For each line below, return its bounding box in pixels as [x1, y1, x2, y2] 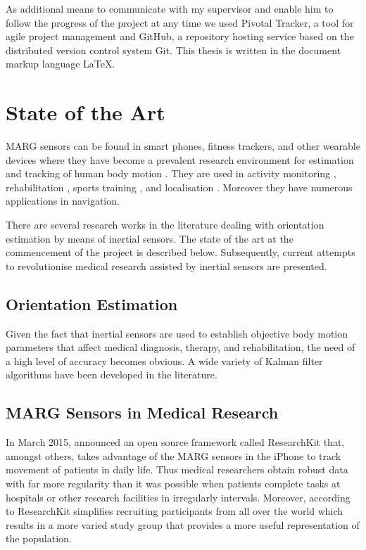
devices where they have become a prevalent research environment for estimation [6, 152, 354, 167]
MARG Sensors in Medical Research [6, 402, 279, 423]
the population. [6, 531, 72, 546]
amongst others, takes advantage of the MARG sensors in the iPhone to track [6, 448, 341, 463]
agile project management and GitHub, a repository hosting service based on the [6, 29, 354, 44]
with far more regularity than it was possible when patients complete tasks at [6, 476, 341, 490]
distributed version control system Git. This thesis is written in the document [6, 42, 341, 57]
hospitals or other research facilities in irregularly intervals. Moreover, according [6, 490, 351, 504]
